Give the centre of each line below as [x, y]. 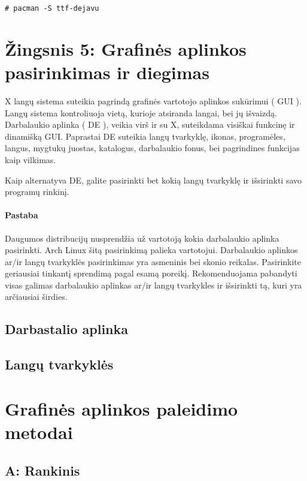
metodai [39, 432]
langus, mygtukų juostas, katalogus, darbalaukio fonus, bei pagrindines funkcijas [152, 148]
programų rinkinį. [37, 192]
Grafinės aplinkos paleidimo [121, 408]
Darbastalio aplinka [67, 329]
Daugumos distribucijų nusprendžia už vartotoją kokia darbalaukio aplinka [142, 238]
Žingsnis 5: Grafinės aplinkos [126, 48]
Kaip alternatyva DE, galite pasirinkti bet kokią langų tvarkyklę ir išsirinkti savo [153, 180]
